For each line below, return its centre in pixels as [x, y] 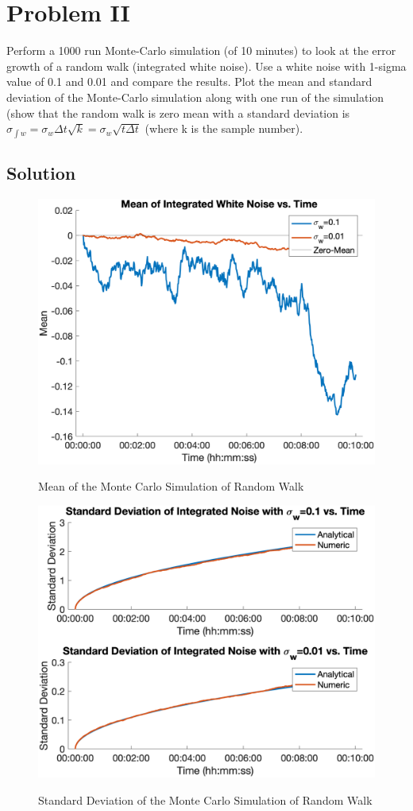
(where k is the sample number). [224, 128]
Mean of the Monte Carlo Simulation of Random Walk [171, 486]
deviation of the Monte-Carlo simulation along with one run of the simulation [195, 97]
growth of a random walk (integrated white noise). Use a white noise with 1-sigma [206, 66]
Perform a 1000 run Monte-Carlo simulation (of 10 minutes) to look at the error [201, 50]
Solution [41, 172]
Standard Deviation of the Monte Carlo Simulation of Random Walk [205, 799]
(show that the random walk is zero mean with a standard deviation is [178, 113]
